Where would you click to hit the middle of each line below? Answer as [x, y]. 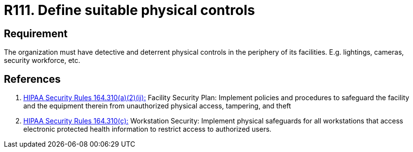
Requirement [36, 33]
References [32, 79]
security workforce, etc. [42, 61]
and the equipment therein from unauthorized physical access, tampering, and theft [157, 106]
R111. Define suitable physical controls [129, 10]
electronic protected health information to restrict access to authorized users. [147, 129]
